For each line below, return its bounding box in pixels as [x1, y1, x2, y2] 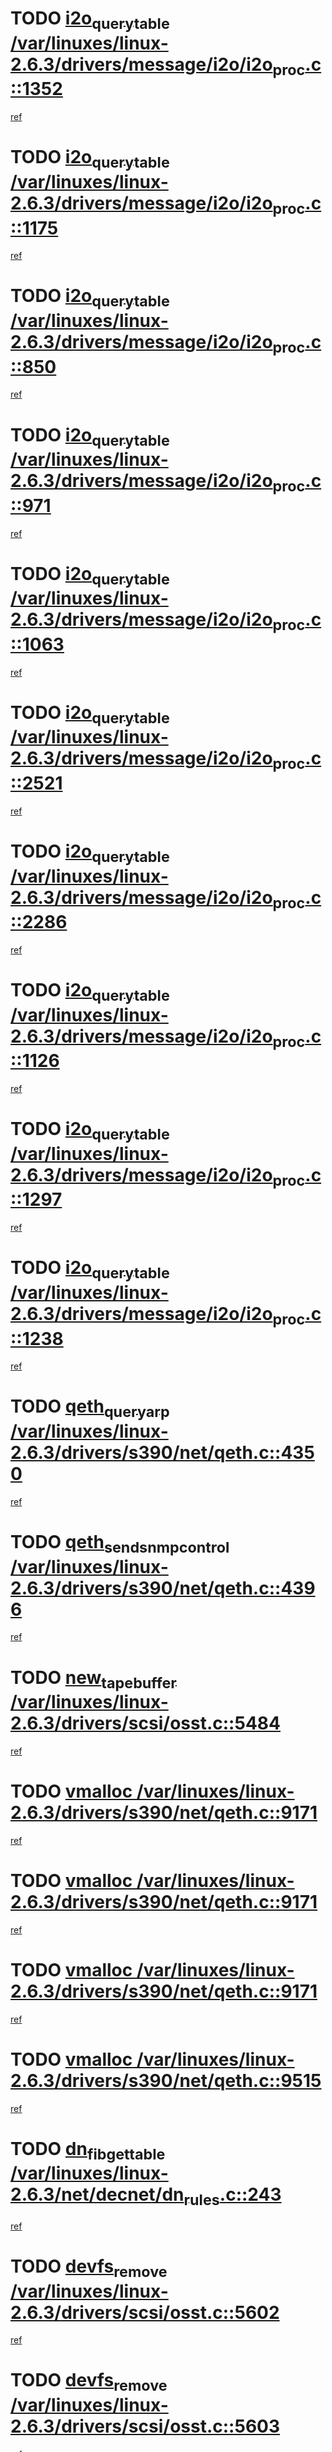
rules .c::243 [183, 2183, 282, 2209]
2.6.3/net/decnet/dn [10, 2183, 185, 2206]
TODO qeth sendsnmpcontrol [10, 1530, 230, 1557]
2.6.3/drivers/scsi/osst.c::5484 [10, 1712, 281, 1735]
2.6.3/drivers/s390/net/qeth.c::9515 [10, 2069, 322, 2092]
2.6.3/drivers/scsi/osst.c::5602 [10, 2301, 280, 2324]
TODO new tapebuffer [10, 1666, 177, 1692]
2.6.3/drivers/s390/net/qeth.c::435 [10, 1442, 315, 1464]
